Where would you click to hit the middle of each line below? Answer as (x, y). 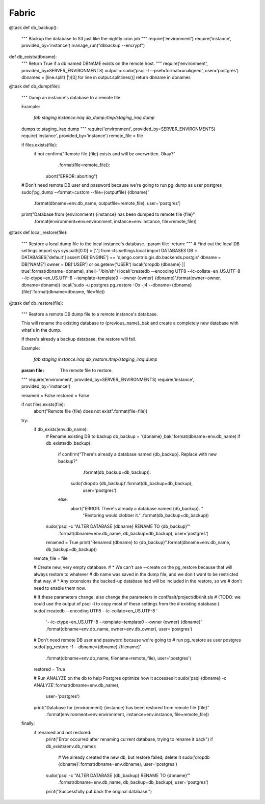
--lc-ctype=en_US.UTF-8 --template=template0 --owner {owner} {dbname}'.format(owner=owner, (121, 278)
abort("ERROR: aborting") (72, 176)
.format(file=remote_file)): (84, 165)
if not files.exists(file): (43, 404)
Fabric (22, 13)
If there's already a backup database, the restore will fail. (79, 339)
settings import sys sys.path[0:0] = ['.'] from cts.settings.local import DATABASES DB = (109, 250)
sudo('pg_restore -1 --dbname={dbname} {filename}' (88, 647)
